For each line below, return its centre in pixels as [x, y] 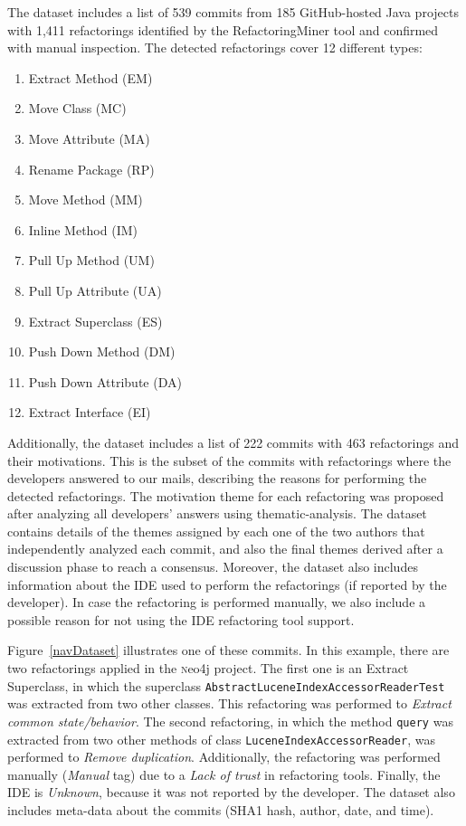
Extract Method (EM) [90, 77]
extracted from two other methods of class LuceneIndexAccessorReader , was [221, 739]
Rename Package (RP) [91, 169]
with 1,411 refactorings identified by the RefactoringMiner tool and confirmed [223, 29]
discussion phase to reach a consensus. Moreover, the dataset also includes [213, 567]
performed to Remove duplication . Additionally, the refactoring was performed [224, 757]
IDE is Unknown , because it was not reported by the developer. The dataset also [231, 792]
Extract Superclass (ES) [95, 321]
